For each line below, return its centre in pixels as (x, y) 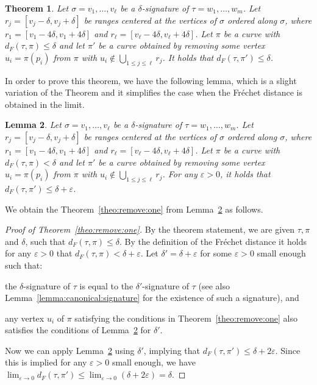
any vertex (25, 318)
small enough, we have (154, 362)
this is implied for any (46, 362)
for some (216, 253)
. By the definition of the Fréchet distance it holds (213, 241)
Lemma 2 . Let (33, 125)
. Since (288, 350)
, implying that (172, 350)
